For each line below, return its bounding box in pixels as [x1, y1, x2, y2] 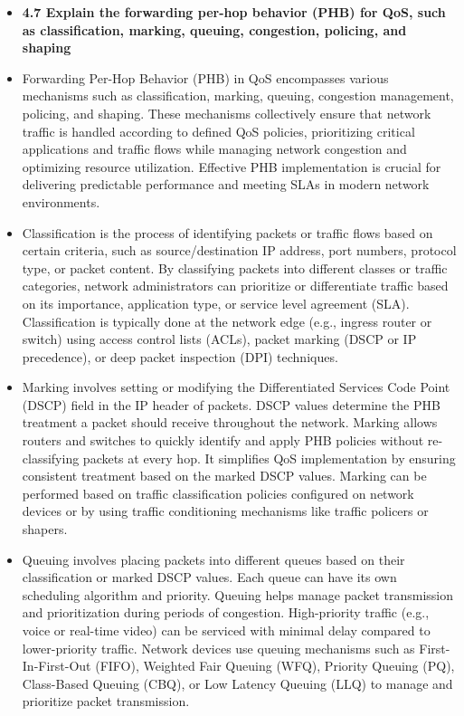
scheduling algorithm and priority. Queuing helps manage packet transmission [22, 585, 453, 604]
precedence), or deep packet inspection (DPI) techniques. [22, 347, 338, 366]
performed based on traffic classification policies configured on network [22, 483, 414, 502]
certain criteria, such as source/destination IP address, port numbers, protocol [22, 241, 457, 260]
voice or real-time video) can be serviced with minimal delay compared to [22, 621, 431, 639]
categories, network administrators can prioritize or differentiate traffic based [22, 276, 449, 295]
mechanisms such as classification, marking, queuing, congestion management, [22, 86, 454, 105]
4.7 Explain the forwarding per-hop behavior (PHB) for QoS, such [22, 3, 446, 21]
